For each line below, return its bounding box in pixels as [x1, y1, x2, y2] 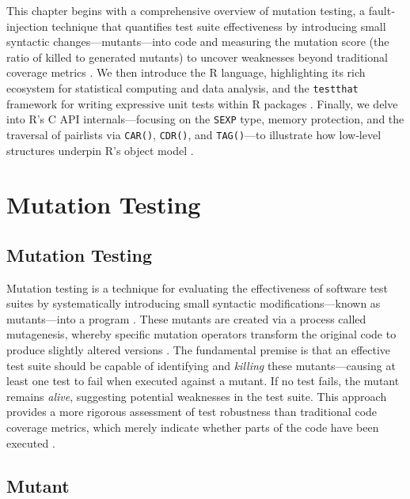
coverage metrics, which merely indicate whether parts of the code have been [6, 419, 379, 436]
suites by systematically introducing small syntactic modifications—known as [6, 295, 381, 312]
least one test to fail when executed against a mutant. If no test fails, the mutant [6, 372, 400, 389]
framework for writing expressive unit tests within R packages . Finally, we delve [6, 95, 398, 112]
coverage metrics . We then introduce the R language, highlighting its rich [6, 64, 366, 81]
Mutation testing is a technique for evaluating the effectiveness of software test [6, 279, 388, 296]
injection [6, 17, 48, 34]
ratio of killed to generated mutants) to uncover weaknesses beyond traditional [6, 48, 388, 65]
